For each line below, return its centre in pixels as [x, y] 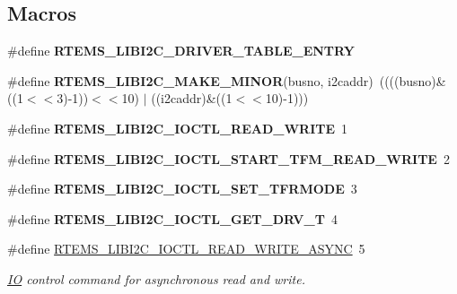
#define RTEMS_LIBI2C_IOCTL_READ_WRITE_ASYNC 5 [186, 249]
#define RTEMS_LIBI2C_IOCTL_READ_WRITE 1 [178, 128]
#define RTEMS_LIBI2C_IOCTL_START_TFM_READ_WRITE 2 [228, 158]
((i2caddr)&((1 [192, 98]
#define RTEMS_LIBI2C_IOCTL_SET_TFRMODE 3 [182, 189]
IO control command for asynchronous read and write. [156, 278]
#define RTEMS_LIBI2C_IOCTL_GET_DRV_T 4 [172, 218]
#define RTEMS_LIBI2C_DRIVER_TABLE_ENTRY [181, 51]
